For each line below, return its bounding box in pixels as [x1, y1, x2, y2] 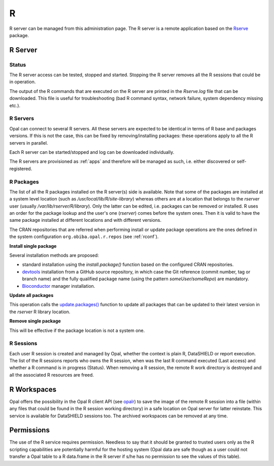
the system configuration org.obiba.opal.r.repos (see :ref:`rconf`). [9, 234, 159, 240]
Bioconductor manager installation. [22, 283, 95, 289]
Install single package [9, 243, 57, 249]
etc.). [9, 102, 20, 109]
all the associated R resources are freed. [9, 372, 94, 378]
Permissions [9, 426, 50, 435]
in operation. [9, 79, 36, 85]
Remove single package [9, 318, 61, 324]
